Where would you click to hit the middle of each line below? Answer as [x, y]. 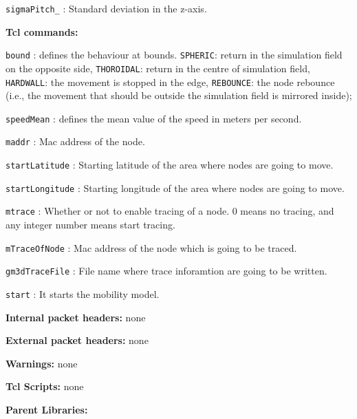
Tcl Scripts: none [45, 386]
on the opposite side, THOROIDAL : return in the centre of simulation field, [158, 68]
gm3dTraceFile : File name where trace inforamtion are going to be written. [166, 271]
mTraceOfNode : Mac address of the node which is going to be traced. [151, 247]
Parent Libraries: [47, 410]
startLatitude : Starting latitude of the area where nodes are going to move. [170, 165]
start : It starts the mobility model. [83, 294]
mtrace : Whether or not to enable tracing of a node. [118, 211]
